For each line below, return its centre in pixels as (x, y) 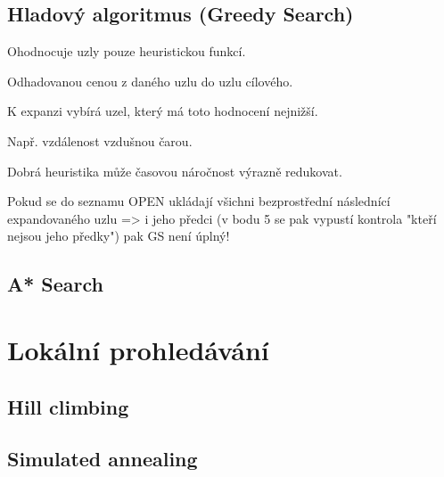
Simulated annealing (103, 459)
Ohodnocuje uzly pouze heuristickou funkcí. (127, 51)
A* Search (56, 284)
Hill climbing (68, 406)
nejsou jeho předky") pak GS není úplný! (119, 236)
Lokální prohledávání (138, 349)
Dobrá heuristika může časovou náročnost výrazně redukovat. (175, 171)
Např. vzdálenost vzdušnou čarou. (100, 140)
